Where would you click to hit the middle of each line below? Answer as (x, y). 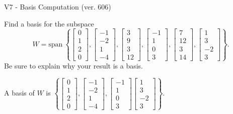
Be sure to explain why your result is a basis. (74, 65)
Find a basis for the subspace (49, 23)
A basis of (19, 93)
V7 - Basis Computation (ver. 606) (58, 6)
